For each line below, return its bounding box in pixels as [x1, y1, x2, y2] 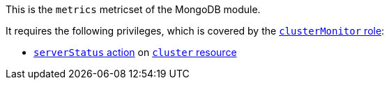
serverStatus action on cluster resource [33, 46, 237, 58]
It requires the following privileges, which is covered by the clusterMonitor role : [6, 25, 385, 37]
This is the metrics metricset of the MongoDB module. [6, 3, 261, 15]
